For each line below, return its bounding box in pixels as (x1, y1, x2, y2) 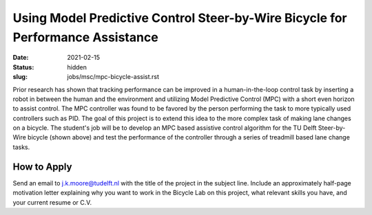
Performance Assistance (12, 30, 158, 45)
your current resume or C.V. (12, 198, 92, 206)
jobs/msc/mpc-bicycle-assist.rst (67, 73, 160, 81)
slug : (12, 73, 28, 81)
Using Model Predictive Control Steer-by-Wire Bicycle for (12, 10, 347, 25)
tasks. (12, 143, 30, 151)
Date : (12, 54, 29, 62)
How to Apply (12, 161, 72, 172)
